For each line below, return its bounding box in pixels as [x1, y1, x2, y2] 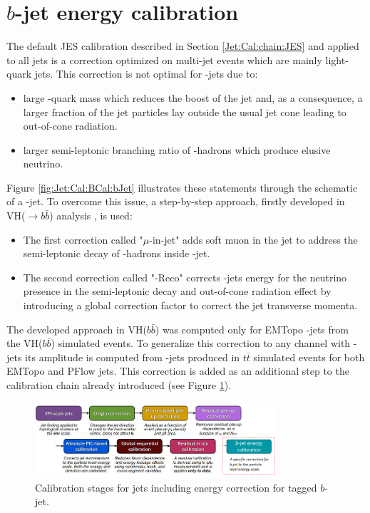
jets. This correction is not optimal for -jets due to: [34, 66, 258, 81]
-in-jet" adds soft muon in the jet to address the [149, 232, 358, 247]
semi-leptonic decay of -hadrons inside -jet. [23, 246, 210, 261]
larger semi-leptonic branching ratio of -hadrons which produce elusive [23, 142, 331, 157]
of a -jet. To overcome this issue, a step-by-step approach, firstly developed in [6, 194, 345, 209]
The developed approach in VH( [6, 321, 147, 336]
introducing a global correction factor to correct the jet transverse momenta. [23, 298, 358, 313]
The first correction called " [23, 232, 143, 247]
